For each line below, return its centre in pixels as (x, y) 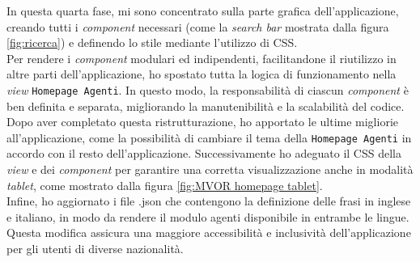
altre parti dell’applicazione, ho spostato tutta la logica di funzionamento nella (202, 74)
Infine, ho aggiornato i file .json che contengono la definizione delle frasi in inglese (209, 201)
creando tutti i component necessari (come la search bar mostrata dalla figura (198, 26)
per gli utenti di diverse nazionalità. (95, 249)
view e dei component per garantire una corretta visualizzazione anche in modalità (210, 169)
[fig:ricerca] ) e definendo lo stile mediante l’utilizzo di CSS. (152, 42)
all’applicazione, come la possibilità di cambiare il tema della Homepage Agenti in (209, 137)
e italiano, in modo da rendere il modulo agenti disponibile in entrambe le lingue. (208, 216)
